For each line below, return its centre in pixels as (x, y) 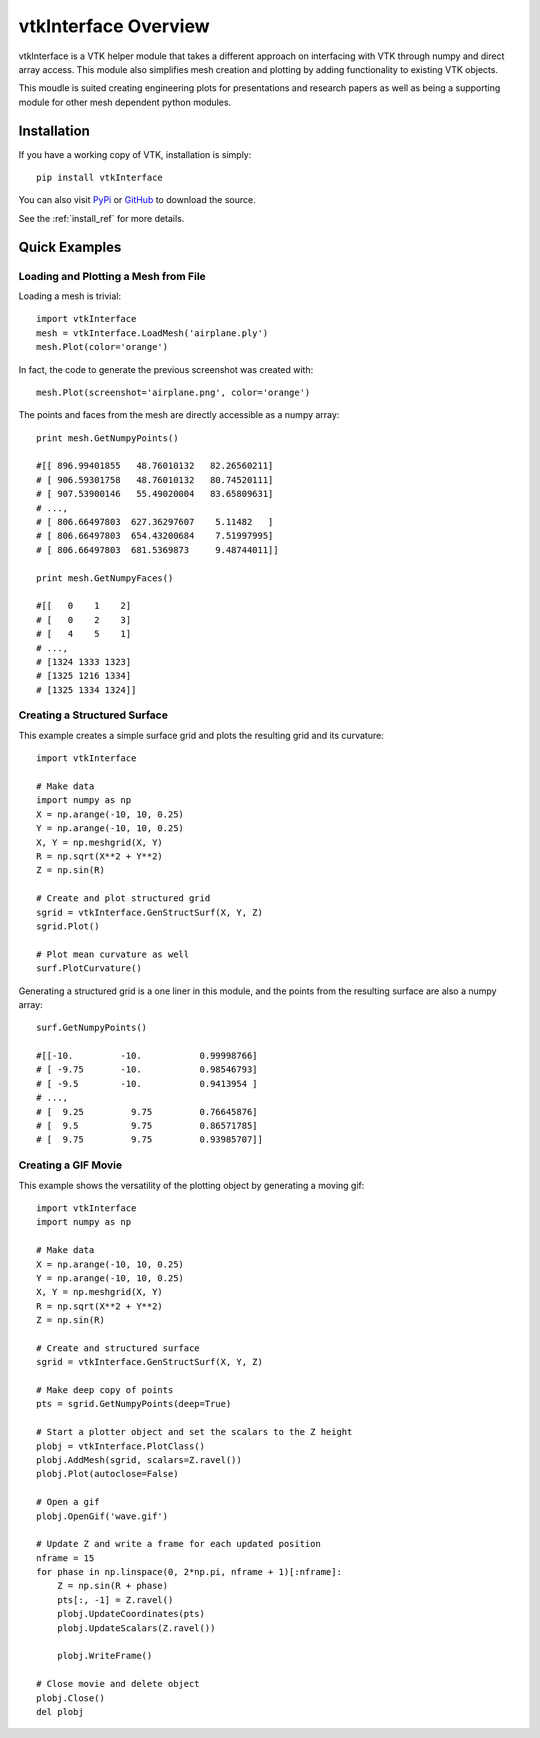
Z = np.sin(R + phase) (112, 1586)
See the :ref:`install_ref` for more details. (101, 218)
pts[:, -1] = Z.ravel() (115, 1599)
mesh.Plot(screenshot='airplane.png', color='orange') (173, 392)
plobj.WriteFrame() (104, 1656)
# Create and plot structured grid (123, 898)
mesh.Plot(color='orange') (102, 347)
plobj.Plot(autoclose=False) (107, 1474)
